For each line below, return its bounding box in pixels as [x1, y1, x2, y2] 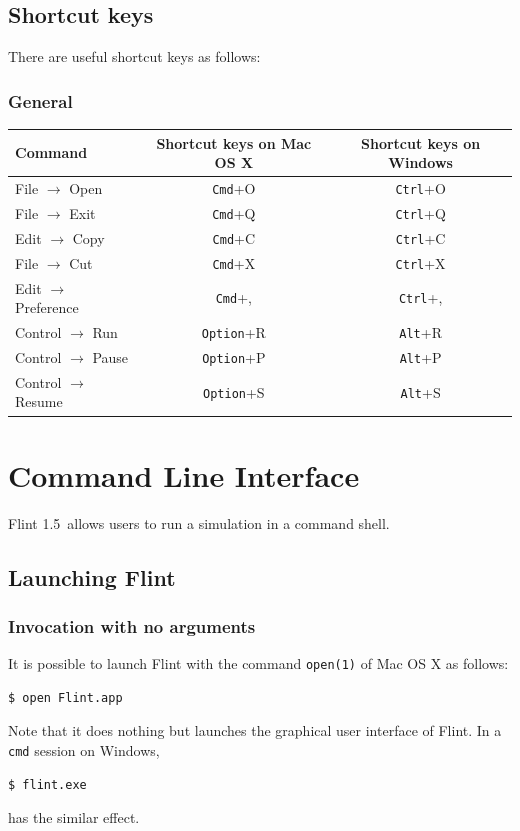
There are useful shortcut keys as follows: [8, 46, 261, 67]
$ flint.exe [8, 777, 87, 792]
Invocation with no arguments [8, 613, 256, 638]
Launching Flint [8, 561, 176, 592]
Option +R [201, 322, 266, 343]
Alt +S [400, 381, 441, 402]
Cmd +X [212, 252, 256, 273]
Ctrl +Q [395, 202, 446, 223]
